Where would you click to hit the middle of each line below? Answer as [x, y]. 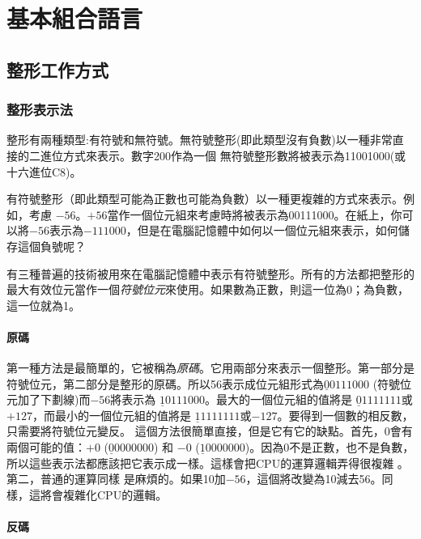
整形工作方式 [57, 69]
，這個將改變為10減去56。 [314, 479]
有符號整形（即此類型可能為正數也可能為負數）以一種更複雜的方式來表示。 [205, 199]
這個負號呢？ [51, 246]
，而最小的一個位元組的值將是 [111, 415]
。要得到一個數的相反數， [345, 415]
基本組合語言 [75, 18]
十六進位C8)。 [44, 171]
